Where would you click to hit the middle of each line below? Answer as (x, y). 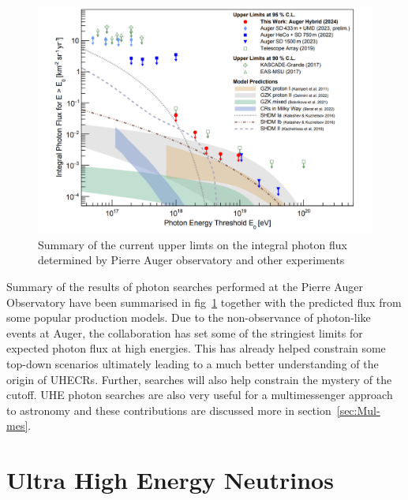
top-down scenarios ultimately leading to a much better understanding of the (193, 363)
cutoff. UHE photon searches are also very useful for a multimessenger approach (200, 395)
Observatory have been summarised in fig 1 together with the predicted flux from (204, 302)
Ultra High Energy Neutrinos (170, 480)
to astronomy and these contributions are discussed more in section (169, 410)
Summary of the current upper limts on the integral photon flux (193, 244)
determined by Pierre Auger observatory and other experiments (191, 260)
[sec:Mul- (358, 410)
